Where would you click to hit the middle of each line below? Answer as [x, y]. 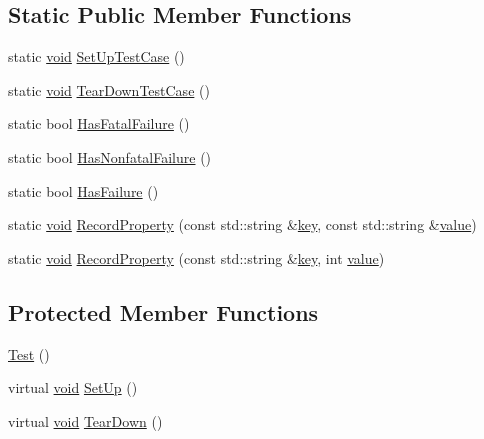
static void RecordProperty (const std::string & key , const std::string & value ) [242, 224]
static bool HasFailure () [83, 190]
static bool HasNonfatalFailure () [110, 156]
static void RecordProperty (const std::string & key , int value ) [196, 257]
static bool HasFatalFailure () [99, 123]
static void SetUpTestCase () [96, 56]
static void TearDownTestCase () [109, 89]
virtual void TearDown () [85, 420]
